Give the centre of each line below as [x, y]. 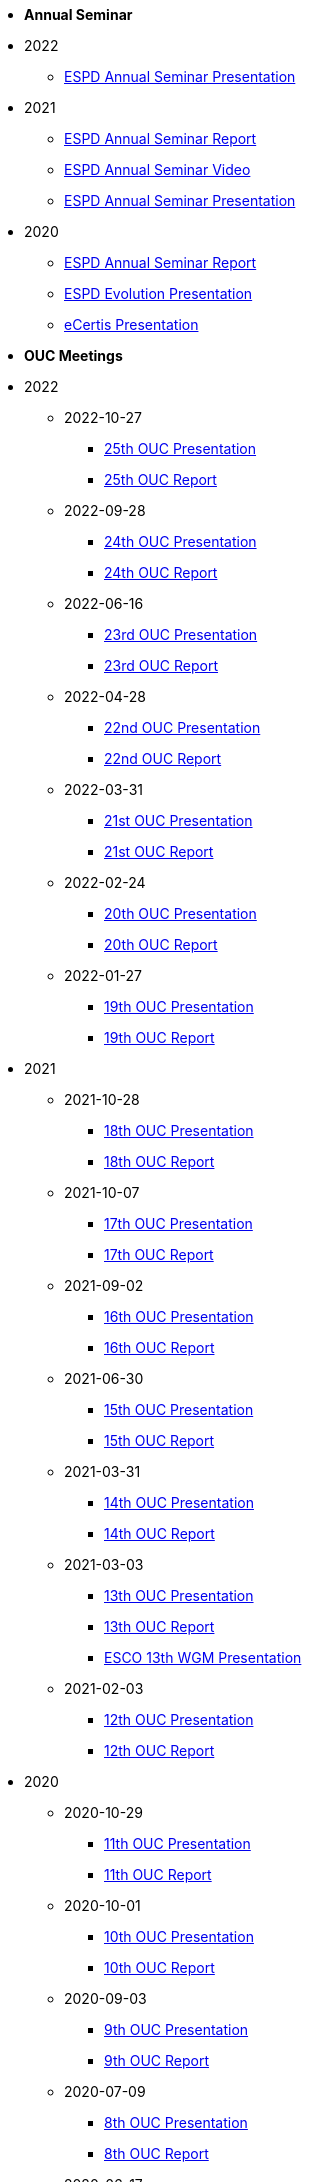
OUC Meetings [73, 355]
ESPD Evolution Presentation [158, 293]
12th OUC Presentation [179, 1719]
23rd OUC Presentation [181, 634]
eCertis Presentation [131, 324]
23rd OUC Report [161, 665]
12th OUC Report [159, 1750]
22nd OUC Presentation [182, 727]
